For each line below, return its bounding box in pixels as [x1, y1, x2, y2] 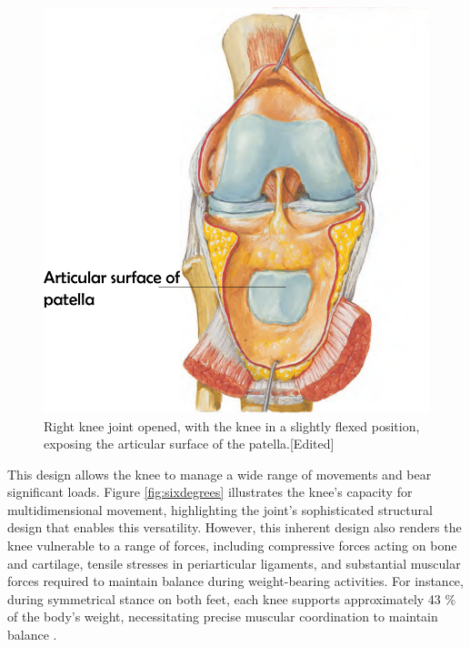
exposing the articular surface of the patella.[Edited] [44, 434, 335, 453]
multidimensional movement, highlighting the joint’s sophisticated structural [7, 500, 433, 519]
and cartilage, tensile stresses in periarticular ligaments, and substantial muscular [7, 553, 461, 572]
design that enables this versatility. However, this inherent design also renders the [7, 518, 462, 537]
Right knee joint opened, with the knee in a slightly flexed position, [44, 416, 420, 435]
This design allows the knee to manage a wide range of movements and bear [7, 464, 432, 483]
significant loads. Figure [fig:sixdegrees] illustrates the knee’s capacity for [7, 482, 413, 501]
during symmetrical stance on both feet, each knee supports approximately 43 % [7, 589, 456, 608]
